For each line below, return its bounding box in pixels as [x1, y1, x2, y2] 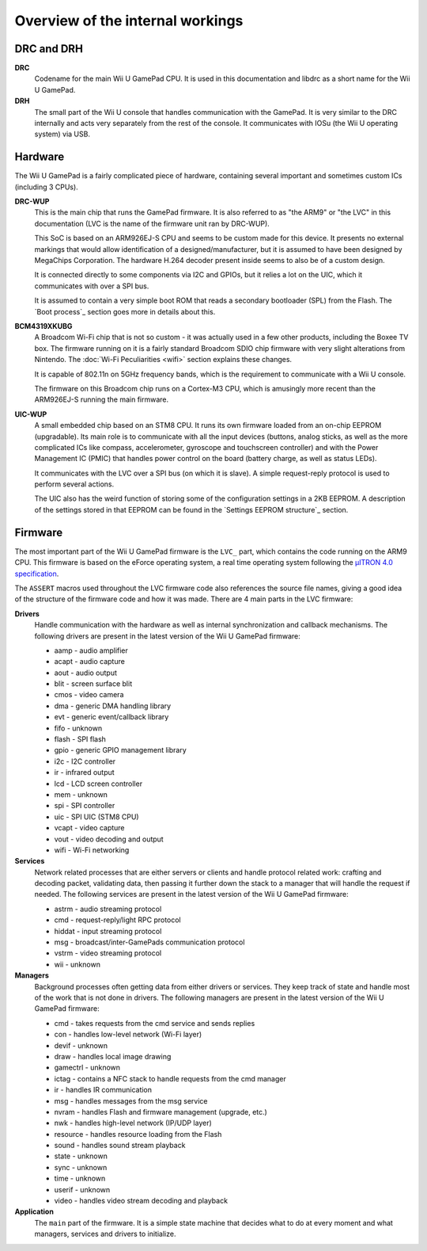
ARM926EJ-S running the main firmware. [34, 395, 169, 404]
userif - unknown [54, 1184, 111, 1194]
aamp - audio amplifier [54, 646, 128, 655]
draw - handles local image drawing [54, 1051, 172, 1061]
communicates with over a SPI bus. [34, 281, 149, 291]
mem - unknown [54, 789, 108, 799]
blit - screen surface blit [54, 679, 133, 688]
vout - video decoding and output [54, 834, 164, 844]
